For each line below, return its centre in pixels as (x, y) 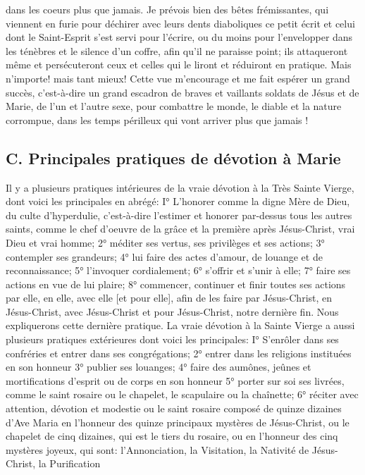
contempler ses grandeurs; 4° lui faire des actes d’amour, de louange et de (164, 256)
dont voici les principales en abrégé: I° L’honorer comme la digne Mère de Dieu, (178, 201)
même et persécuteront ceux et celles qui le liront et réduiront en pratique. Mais (179, 64)
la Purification (69, 463)
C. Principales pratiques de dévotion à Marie (173, 158)
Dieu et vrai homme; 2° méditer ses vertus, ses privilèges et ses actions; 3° (165, 242)
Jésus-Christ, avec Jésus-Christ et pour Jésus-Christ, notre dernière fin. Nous (172, 311)
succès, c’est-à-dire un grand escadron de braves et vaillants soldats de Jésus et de (182, 92)
